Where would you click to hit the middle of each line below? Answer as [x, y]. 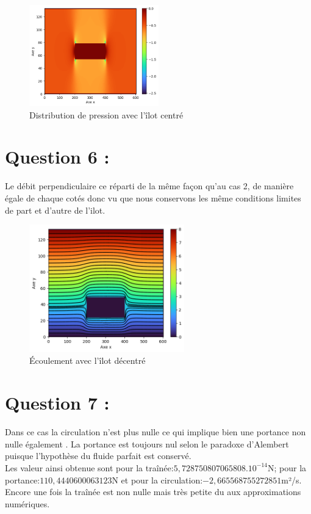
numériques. [27, 503]
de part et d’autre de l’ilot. [55, 210]
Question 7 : [57, 403]
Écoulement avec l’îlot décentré [88, 360]
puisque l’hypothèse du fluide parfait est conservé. [98, 456]
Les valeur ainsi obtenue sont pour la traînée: [89, 467]
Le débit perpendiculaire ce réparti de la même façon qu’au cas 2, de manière [149, 186]
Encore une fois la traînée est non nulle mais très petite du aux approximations [153, 492]
